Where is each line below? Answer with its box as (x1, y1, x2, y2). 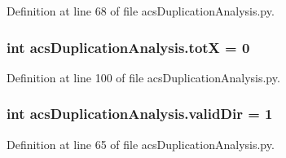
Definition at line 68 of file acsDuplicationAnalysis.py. (7, 2, 275, 19)
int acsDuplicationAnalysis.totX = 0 (7, 37, 250, 57)
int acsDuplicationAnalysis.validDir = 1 (7, 103, 273, 124)
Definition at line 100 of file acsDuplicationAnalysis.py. (7, 68, 280, 86)
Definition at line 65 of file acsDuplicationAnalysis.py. (7, 135, 275, 152)
